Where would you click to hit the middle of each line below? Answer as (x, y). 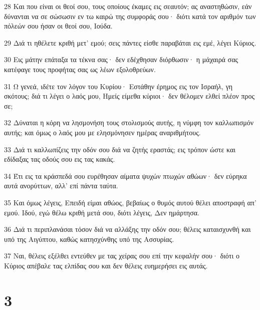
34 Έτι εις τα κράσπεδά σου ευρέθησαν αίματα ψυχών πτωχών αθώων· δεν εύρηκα (125, 176)
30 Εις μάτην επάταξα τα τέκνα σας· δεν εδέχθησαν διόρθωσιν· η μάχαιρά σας (121, 59)
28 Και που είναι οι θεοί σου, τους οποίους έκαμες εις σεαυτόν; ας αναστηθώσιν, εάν (128, 6)
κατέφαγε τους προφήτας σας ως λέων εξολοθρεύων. (80, 69)
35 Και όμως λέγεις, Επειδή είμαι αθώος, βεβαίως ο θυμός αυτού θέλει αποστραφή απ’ (130, 202)
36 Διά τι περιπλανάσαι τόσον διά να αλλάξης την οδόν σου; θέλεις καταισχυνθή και (127, 229)
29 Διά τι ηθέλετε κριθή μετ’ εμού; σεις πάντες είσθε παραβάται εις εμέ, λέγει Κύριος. (130, 42)
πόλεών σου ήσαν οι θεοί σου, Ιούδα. (58, 26)
